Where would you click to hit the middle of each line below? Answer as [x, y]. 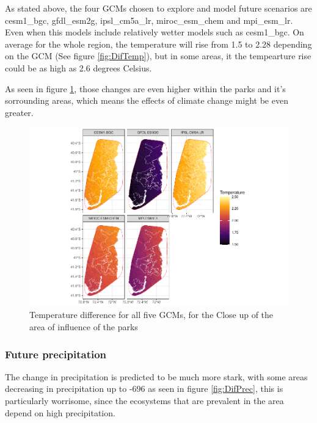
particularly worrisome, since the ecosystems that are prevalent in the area [144, 401]
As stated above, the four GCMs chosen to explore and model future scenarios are [158, 8]
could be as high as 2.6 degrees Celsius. [78, 67]
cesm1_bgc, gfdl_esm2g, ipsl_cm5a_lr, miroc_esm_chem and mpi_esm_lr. [149, 20]
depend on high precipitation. [60, 412]
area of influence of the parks [84, 327]
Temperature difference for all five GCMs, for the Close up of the [151, 315]
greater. [19, 112]
